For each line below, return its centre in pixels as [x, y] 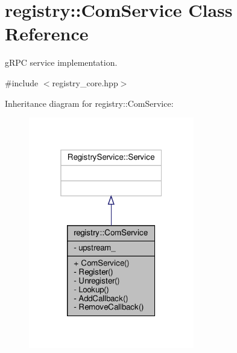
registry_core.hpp [85, 82]
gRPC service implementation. [61, 62]
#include [22, 82]
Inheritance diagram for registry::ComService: [89, 103]
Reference [47, 33]
